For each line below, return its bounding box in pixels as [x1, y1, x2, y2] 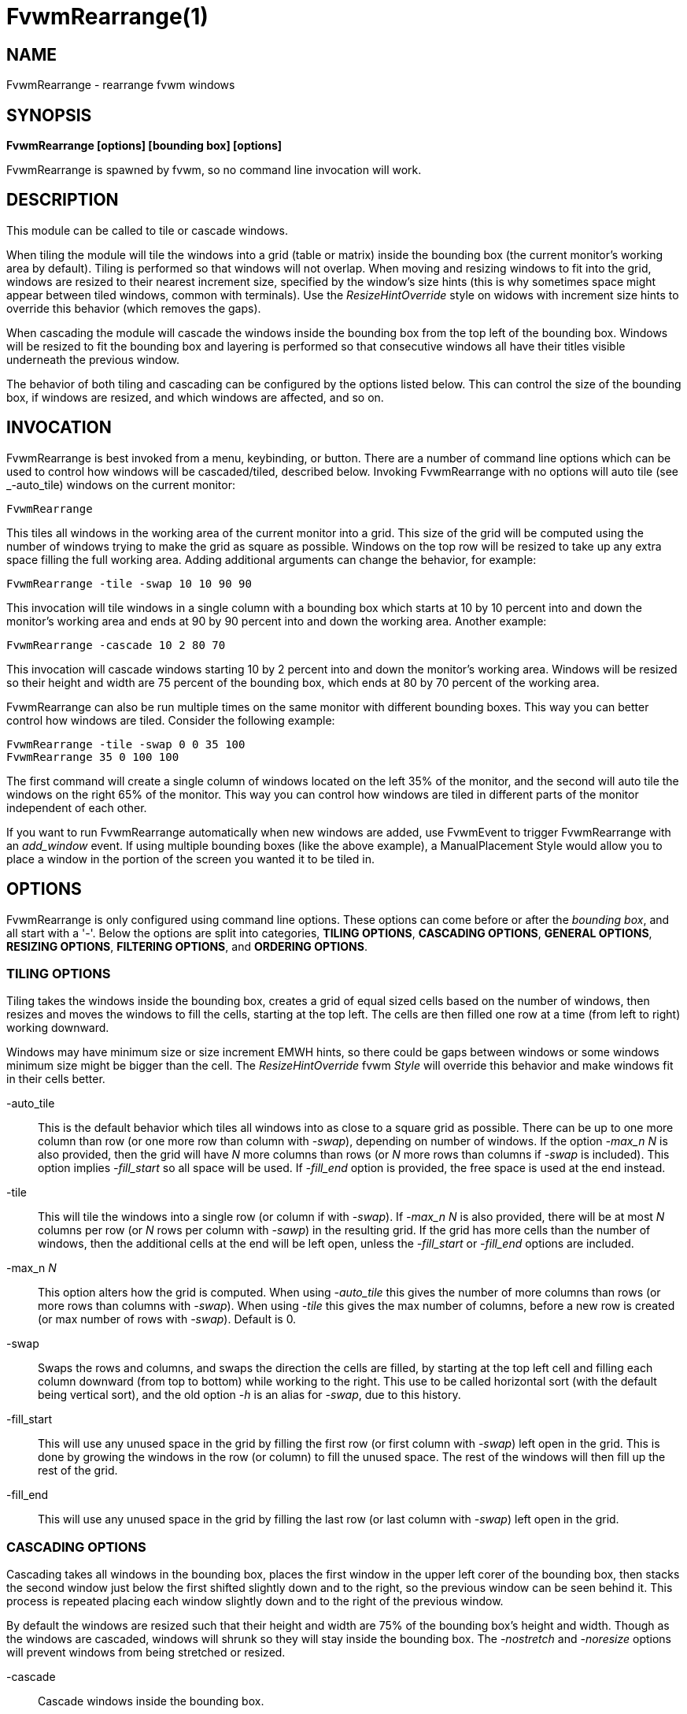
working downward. [6, 1021, 109, 1035]
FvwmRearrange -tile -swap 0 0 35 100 [6, 737, 246, 751]
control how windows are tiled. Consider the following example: [6, 713, 335, 727]
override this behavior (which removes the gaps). [6, 301, 261, 315]
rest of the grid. [38, 1464, 118, 1478]
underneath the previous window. [6, 352, 180, 366]
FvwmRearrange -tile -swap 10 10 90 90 [6, 577, 252, 590]
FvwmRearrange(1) [6, 3, 209, 30]
